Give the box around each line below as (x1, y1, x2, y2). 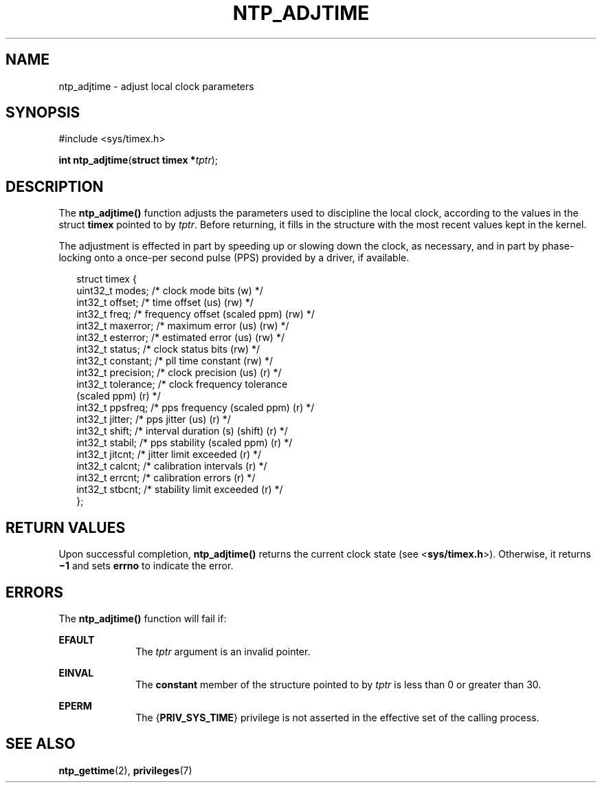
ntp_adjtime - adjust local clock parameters (58, 80, 254, 92)
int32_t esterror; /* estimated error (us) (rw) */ (76, 331, 285, 344)
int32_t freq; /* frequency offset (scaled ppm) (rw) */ (76, 308, 315, 320)
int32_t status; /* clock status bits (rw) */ (76, 343, 260, 355)
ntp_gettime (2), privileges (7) (58, 764, 192, 776)
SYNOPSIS (5, 104, 80, 122)
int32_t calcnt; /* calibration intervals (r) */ (76, 460, 267, 472)
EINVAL (58, 666, 94, 679)
